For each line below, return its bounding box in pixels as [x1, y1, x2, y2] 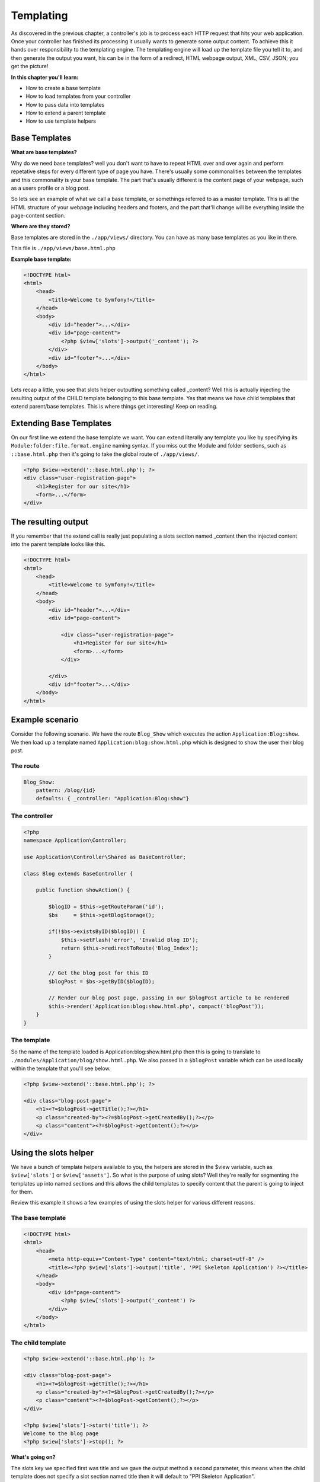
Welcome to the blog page [23, 1430, 99, 1437]
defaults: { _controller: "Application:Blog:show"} [36, 795, 190, 802]
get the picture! [11, 63, 49, 70]
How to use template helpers [25, 117, 96, 124]
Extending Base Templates [11, 418, 112, 428]
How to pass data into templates [25, 101, 105, 108]
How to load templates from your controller [25, 92, 131, 100]
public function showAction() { [36, 887, 130, 893]
